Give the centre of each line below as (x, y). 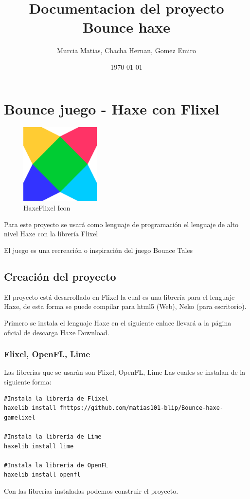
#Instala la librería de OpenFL (56, 465)
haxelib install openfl (42, 475)
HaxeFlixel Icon (47, 208)
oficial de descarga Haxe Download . (57, 332)
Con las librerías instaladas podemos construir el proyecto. (91, 490)
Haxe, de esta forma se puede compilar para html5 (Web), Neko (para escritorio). (125, 306)
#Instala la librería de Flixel (56, 398)
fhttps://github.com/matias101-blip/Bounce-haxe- (142, 408)
